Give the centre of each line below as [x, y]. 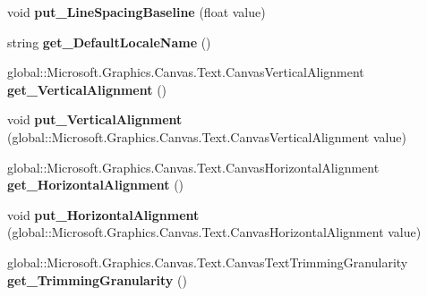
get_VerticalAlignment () [87, 89]
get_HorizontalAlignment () [96, 185]
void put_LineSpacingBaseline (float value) [137, 12]
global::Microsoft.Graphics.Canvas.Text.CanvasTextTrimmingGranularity [208, 262]
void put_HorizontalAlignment [103, 214]
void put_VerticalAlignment [95, 119]
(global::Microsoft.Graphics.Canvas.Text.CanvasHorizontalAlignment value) [214, 232]
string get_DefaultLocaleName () [109, 42]
